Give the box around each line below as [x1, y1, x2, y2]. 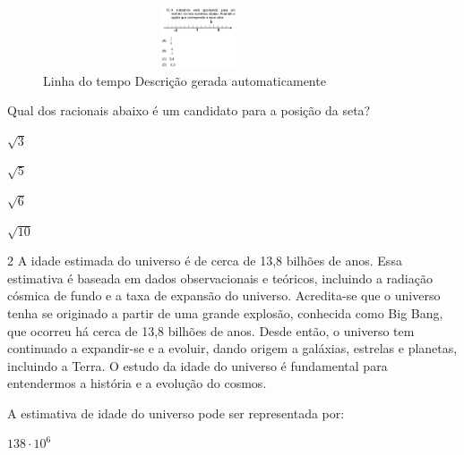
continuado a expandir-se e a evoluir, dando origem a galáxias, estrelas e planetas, [7, 339, 458, 358]
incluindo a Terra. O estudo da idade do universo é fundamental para [7, 356, 388, 375]
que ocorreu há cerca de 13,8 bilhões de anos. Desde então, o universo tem [7, 321, 415, 340]
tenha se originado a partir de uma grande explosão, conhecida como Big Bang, [7, 303, 443, 322]
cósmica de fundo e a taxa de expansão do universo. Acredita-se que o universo [7, 286, 441, 305]
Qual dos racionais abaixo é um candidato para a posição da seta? [7, 101, 371, 120]
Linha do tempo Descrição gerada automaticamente [43, 71, 326, 89]
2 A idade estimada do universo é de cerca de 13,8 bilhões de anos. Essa [7, 251, 402, 270]
